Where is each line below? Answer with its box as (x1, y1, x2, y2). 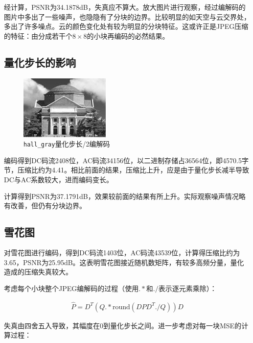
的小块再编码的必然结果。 (87, 30, 169, 41)
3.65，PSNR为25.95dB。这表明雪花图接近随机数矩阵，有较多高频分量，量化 (4, 257, 244, 267)
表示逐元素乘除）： (158, 283, 217, 293)
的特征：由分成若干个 (4, 30, 72, 41)
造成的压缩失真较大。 (4, 267, 72, 277)
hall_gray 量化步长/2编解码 (23, 139, 110, 149)
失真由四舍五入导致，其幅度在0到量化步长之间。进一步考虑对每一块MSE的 (4, 320, 242, 330)
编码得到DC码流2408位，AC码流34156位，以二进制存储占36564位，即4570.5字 (4, 155, 249, 165)
